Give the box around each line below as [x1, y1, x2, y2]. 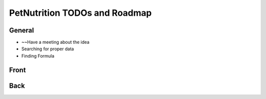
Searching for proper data [21, 46, 74, 52]
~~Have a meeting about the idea [21, 39, 90, 45]
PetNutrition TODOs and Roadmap [9, 7, 152, 18]
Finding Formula [21, 53, 55, 59]
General [9, 26, 34, 34]
